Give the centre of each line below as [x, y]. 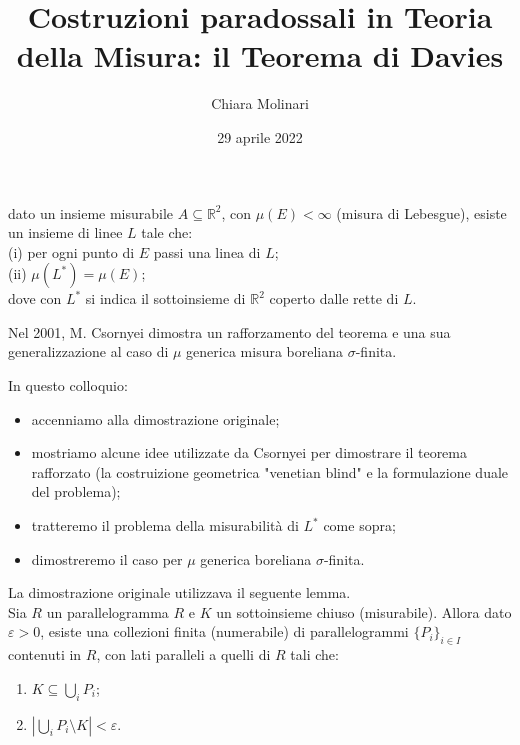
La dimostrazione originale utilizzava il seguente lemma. [179, 592]
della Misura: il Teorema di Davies [260, 55]
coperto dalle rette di [334, 298]
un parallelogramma [107, 611]
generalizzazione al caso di [88, 351]
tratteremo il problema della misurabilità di [165, 525]
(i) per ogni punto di [71, 251]
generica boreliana [256, 558]
